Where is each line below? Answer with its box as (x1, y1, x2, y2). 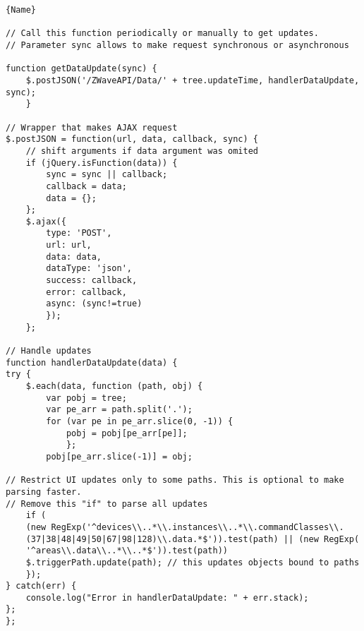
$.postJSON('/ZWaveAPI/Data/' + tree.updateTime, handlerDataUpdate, (25, 75, 360, 85)
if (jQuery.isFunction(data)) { (25, 157, 178, 168)
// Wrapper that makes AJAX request (6, 122, 178, 133)
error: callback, (46, 287, 127, 297)
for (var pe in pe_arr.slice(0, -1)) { (46, 416, 233, 426)
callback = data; (46, 181, 127, 191)
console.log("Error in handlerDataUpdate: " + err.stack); (25, 592, 309, 603)
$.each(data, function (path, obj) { (25, 381, 203, 391)
